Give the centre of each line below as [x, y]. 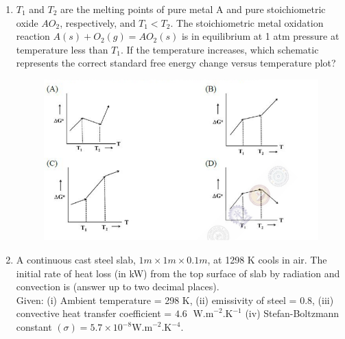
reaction [33, 36]
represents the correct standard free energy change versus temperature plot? [176, 63]
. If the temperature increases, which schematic [219, 49]
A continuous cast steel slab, [76, 260]
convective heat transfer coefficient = [94, 313]
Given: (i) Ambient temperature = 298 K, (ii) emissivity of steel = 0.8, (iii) [175, 300]
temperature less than [62, 49]
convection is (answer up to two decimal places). [118, 287]
